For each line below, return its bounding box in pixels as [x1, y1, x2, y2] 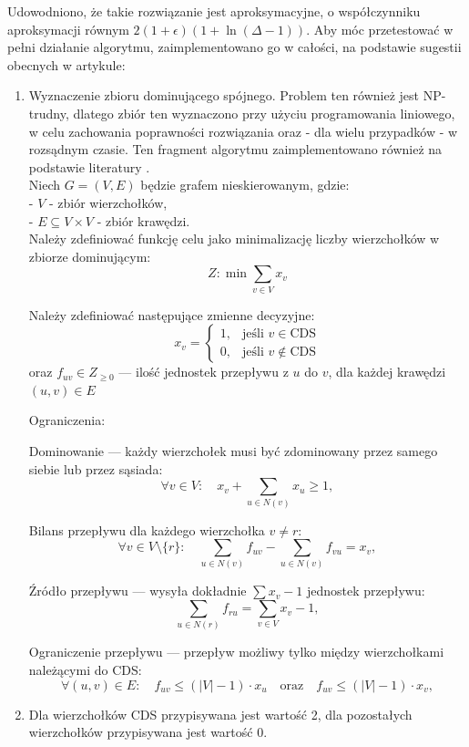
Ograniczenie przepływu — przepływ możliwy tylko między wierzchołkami [28, 642, 444, 661]
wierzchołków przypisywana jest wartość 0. [28, 722, 268, 742]
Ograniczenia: [28, 410, 106, 430]
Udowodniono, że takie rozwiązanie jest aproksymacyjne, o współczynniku [7, 2, 421, 20]
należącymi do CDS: [28, 659, 142, 679]
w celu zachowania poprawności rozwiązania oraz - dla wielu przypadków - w [28, 121, 458, 140]
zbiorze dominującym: [28, 246, 151, 265]
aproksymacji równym [7, 19, 129, 38]
